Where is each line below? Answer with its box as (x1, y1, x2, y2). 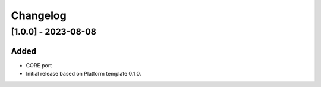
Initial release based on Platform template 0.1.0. (26, 70, 141, 77)
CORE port (26, 61, 52, 69)
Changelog (11, 9, 67, 22)
